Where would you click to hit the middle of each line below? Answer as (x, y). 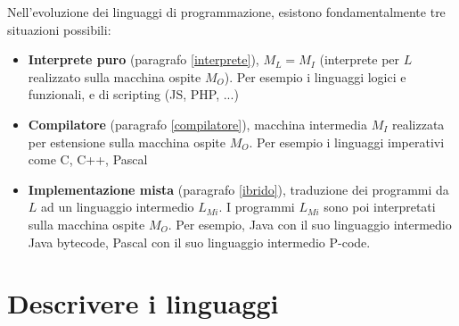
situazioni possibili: (59, 29)
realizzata (418, 124)
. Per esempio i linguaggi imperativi (347, 142)
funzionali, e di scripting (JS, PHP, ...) (133, 94)
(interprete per (360, 59)
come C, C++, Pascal (88, 159)
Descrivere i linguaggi (143, 303)
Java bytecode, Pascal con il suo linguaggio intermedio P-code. (199, 242)
